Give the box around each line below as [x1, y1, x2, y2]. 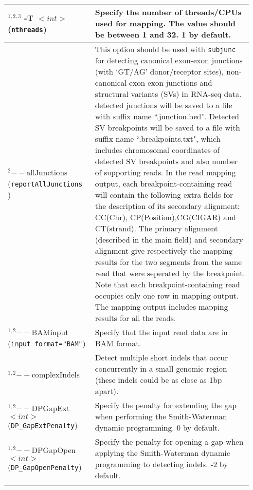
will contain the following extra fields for [95, 189, 233, 200]
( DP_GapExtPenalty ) [8, 419, 78, 431]
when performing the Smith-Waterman [95, 411, 227, 422]
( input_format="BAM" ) [8, 338, 86, 349]
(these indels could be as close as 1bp [95, 374, 222, 385]
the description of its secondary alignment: [95, 200, 240, 211]
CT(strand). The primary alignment [95, 223, 218, 234]
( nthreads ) [8, 23, 47, 35]
